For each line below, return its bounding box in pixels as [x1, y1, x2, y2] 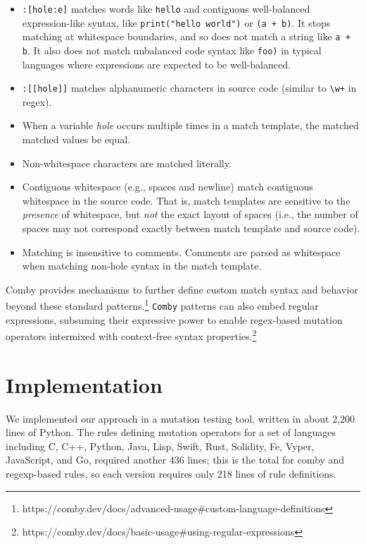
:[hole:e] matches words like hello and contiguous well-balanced [22, 1, 310, 16]
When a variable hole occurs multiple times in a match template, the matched [22, 118, 359, 133]
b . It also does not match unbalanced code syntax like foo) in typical [22, 42, 322, 57]
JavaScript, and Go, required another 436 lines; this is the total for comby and [6, 452, 345, 467]
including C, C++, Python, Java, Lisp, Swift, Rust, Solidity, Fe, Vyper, [6, 438, 315, 453]
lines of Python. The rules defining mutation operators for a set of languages [6, 425, 336, 440]
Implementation [6, 370, 163, 399]
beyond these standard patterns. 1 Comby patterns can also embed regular [6, 296, 319, 313]
